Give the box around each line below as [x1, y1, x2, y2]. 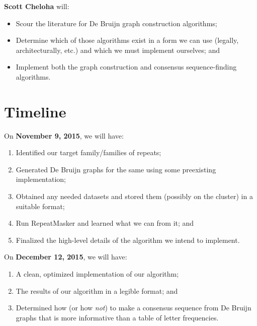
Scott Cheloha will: [4, 1, 69, 11]
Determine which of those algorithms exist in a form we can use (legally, [16, 35, 239, 45]
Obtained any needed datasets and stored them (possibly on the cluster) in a [16, 191, 253, 202]
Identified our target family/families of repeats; [16, 147, 161, 158]
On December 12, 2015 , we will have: [4, 251, 127, 262]
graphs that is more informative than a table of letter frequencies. [16, 312, 219, 322]
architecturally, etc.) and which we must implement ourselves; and [16, 44, 220, 55]
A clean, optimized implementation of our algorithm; [16, 269, 179, 279]
